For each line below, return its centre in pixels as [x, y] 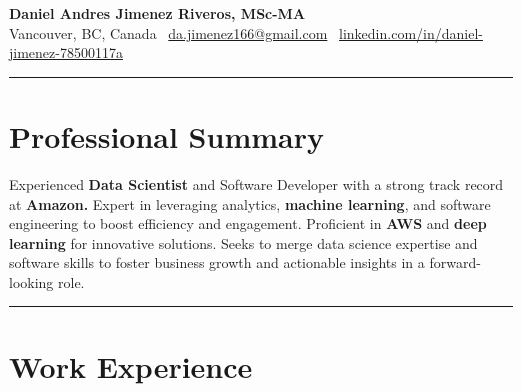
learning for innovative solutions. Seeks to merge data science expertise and [243, 242]
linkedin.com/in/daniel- [411, 32]
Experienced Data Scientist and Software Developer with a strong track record [256, 183]
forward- [455, 262]
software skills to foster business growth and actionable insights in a [217, 262]
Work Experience [131, 365]
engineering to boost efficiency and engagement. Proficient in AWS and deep [248, 223]
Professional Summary [166, 135]
